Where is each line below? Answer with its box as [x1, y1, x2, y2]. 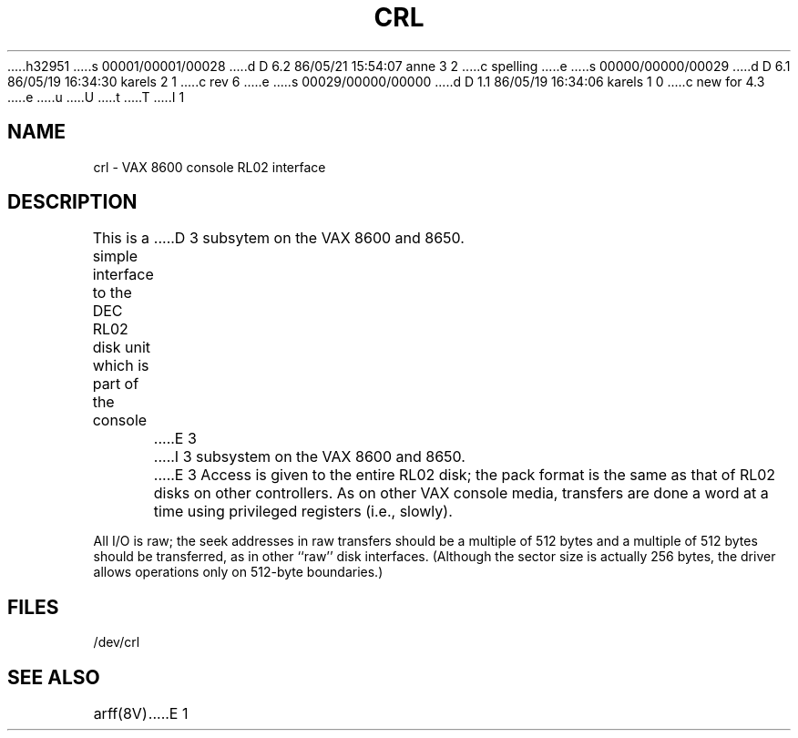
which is [92, 356, 149, 375]
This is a [92, 229, 150, 248]
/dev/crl [93, 634, 140, 651]
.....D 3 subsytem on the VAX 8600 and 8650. [153, 229, 465, 248]
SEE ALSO [7, 665, 100, 689]
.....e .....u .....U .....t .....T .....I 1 [7, 88, 185, 105]
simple [92, 247, 138, 266]
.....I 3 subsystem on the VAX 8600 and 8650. [153, 447, 465, 466]
